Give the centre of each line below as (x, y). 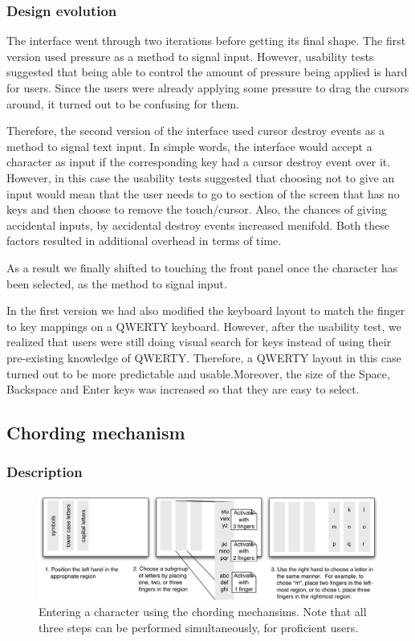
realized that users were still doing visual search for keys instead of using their (199, 342)
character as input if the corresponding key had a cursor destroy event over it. (199, 162)
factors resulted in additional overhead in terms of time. (144, 241)
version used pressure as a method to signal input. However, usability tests (190, 56)
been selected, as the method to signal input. (117, 283)
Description (45, 472)
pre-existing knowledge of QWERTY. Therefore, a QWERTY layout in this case (204, 357)
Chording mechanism (96, 433)
